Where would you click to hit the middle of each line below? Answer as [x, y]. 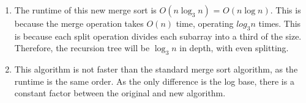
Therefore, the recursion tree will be [82, 48]
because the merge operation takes [79, 23]
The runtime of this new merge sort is [85, 10]
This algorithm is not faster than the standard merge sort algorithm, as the [156, 69]
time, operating [205, 23]
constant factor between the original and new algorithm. [120, 93]
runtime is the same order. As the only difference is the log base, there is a [154, 81]
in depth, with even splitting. [234, 48]
